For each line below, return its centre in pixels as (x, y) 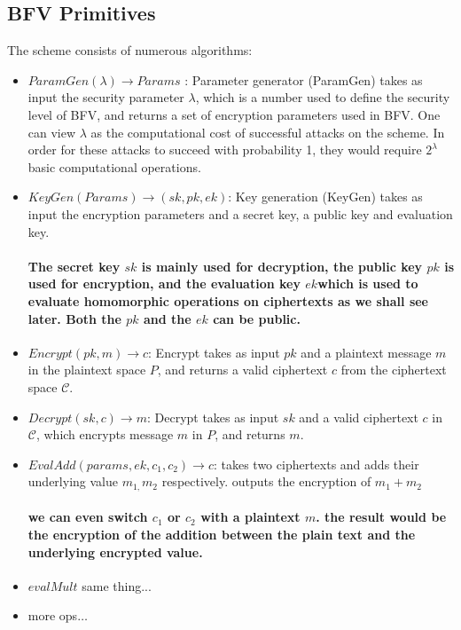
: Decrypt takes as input (213, 417)
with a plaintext (250, 517)
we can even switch (88, 517)
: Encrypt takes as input (214, 352)
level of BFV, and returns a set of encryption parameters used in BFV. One (234, 114)
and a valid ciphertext (359, 417)
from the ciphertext (394, 370)
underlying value (73, 481)
